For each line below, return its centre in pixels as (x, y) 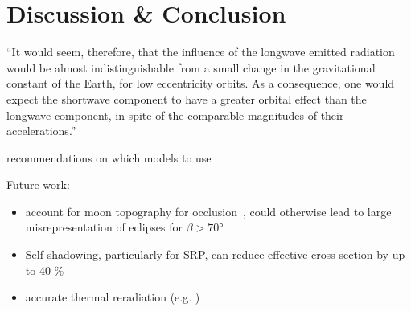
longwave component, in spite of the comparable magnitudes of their (175, 115)
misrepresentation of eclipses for (104, 227)
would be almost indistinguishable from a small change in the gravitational (191, 67)
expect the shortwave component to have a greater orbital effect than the (187, 98)
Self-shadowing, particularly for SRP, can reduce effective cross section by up (215, 254)
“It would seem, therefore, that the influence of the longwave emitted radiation (201, 52)
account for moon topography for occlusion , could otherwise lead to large (208, 211)
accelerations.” (41, 131)
